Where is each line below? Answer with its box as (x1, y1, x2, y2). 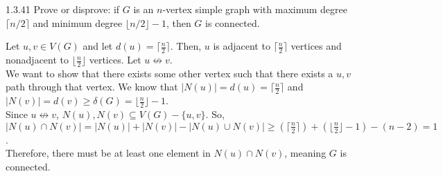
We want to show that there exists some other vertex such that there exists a (6, 66, 333, 80)
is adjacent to (213, 39, 270, 53)
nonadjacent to (6, 52, 69, 67)
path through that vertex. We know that (6, 79, 178, 94)
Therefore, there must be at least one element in (6, 146, 211, 160)
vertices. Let (89, 52, 141, 67)
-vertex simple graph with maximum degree (162, 2, 347, 16)
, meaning (284, 146, 327, 160)
